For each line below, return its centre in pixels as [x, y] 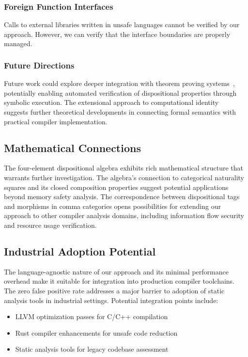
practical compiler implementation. [56, 121]
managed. [18, 43]
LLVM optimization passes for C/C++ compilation [92, 316]
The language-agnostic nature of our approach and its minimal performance [116, 271]
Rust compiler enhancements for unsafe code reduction [96, 332]
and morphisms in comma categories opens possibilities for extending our [112, 206]
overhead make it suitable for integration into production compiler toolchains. [119, 281]
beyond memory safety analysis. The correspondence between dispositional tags [122, 196]
